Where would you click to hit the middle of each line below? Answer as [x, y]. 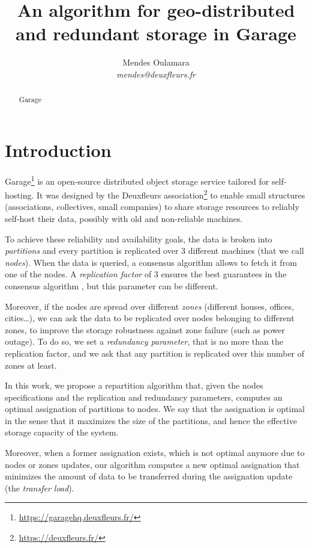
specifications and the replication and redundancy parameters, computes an [144, 397]
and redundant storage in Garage [156, 33]
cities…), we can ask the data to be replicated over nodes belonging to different [150, 318]
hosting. [19, 195]
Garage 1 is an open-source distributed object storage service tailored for [137, 180]
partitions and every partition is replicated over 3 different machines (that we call [154, 251]
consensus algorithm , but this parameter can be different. [112, 285]
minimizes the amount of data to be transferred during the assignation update [149, 476]
